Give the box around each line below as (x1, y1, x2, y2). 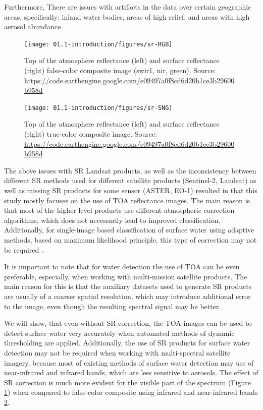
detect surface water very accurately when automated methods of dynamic (4, 327, 235, 338)
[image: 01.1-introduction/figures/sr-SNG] (24, 104, 173, 111)
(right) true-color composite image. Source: (24, 129, 157, 139)
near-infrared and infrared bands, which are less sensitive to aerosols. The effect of (4, 367, 258, 378)
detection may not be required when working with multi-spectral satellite (4, 347, 231, 358)
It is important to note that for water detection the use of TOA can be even (4, 261, 240, 272)
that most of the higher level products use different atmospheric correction (4, 205, 235, 215)
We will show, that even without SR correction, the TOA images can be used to (4, 318, 252, 328)
